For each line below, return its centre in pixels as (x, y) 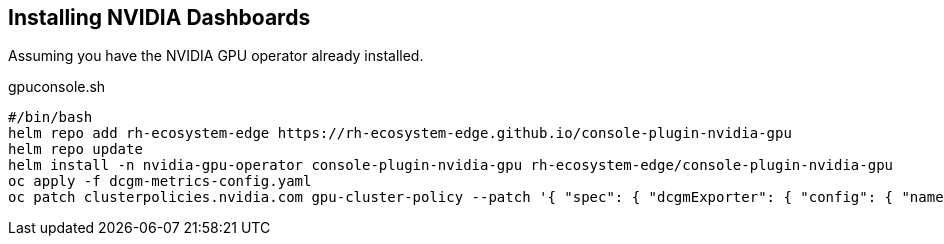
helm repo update (75, 149)
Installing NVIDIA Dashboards (159, 17)
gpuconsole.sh (57, 87)
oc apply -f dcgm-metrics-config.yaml (160, 181)
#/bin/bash (50, 117)
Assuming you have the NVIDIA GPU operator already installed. (216, 56)
